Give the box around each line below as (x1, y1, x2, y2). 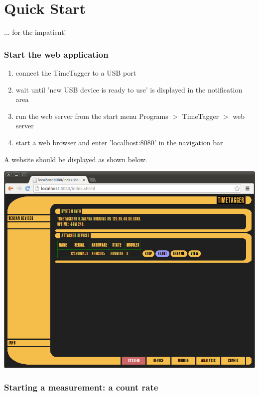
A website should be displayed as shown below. (4, 154, 147, 164)
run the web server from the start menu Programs (15, 110, 168, 121)
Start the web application (4, 48, 109, 60)
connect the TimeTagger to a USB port (15, 67, 136, 78)
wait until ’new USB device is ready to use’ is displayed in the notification (15, 84, 243, 95)
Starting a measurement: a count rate (4, 381, 158, 394)
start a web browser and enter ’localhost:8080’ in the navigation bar (15, 137, 223, 147)
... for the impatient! (4, 27, 66, 37)
